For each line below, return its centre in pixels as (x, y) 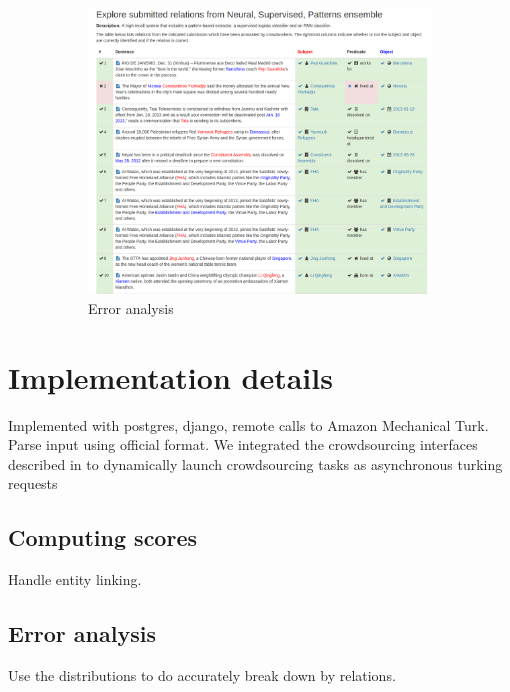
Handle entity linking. (75, 579)
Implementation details (170, 376)
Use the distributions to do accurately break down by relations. (202, 674)
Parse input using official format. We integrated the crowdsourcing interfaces (243, 444)
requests (33, 483)
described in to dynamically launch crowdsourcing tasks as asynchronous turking (255, 463)
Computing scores (102, 537)
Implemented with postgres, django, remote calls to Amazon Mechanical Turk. (248, 424)
